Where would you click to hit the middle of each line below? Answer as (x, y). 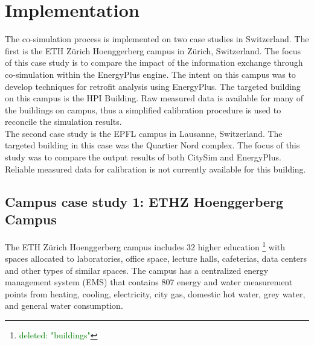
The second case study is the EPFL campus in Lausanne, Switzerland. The (144, 133)
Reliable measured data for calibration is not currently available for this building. (155, 169)
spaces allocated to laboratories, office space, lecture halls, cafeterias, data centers (156, 258)
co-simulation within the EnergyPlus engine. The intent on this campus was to (150, 74)
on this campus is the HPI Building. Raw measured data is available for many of (154, 98)
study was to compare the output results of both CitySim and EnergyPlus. (143, 157)
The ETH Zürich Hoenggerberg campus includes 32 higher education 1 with (145, 245)
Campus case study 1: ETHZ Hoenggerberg (144, 201)
